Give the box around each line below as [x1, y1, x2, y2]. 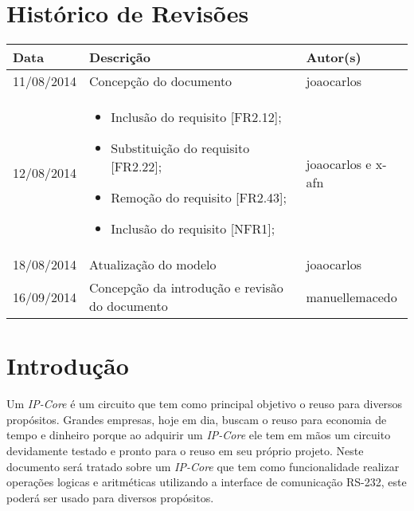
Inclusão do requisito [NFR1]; [111, 219, 275, 238]
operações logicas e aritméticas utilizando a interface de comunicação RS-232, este [6, 474, 407, 490]
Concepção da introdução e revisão [89, 278, 283, 297]
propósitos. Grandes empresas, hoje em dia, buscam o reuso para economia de [6, 411, 387, 427]
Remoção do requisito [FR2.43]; [111, 188, 287, 207]
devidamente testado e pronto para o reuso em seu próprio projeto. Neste [6, 442, 364, 459]
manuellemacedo [306, 287, 397, 306]
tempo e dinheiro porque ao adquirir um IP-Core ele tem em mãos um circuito [6, 426, 391, 443]
